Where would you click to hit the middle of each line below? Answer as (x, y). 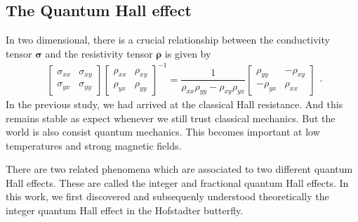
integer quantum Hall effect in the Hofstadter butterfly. (125, 210)
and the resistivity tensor (99, 53)
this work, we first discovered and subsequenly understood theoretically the (167, 196)
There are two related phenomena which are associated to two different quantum (179, 169)
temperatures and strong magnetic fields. (94, 145)
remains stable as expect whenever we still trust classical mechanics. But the (171, 118)
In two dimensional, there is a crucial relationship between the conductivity (168, 40)
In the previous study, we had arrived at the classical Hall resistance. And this (174, 104)
